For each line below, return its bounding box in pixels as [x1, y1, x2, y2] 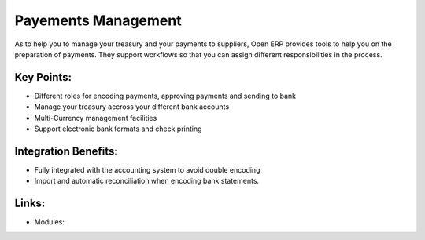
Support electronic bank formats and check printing [34, 124, 202, 133]
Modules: [34, 217, 65, 227]
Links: [14, 197, 46, 210]
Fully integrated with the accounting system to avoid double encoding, [34, 165, 263, 174]
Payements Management [14, 12, 182, 29]
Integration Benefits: [14, 144, 118, 158]
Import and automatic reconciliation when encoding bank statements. [34, 176, 260, 186]
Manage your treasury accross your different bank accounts [34, 102, 230, 111]
